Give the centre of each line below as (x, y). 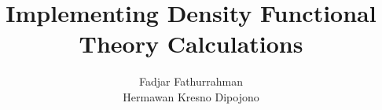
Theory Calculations (191, 44)
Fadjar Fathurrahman (191, 81)
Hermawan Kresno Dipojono (191, 96)
